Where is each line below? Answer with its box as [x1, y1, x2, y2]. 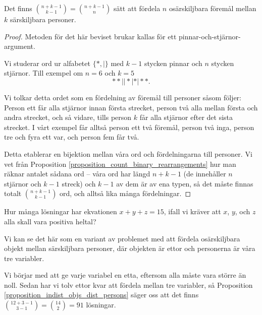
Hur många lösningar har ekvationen [4, 206, 117, 217]
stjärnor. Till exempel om [4, 68, 83, 78]
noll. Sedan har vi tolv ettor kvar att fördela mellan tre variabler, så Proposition [4, 279, 253, 290]
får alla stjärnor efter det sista [139, 112, 233, 122]
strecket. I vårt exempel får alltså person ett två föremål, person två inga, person [4, 121, 254, 132]
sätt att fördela [113, 3, 161, 13]
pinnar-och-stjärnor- [179, 31, 241, 41]
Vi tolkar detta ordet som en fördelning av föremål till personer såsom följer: [4, 92, 241, 102]
